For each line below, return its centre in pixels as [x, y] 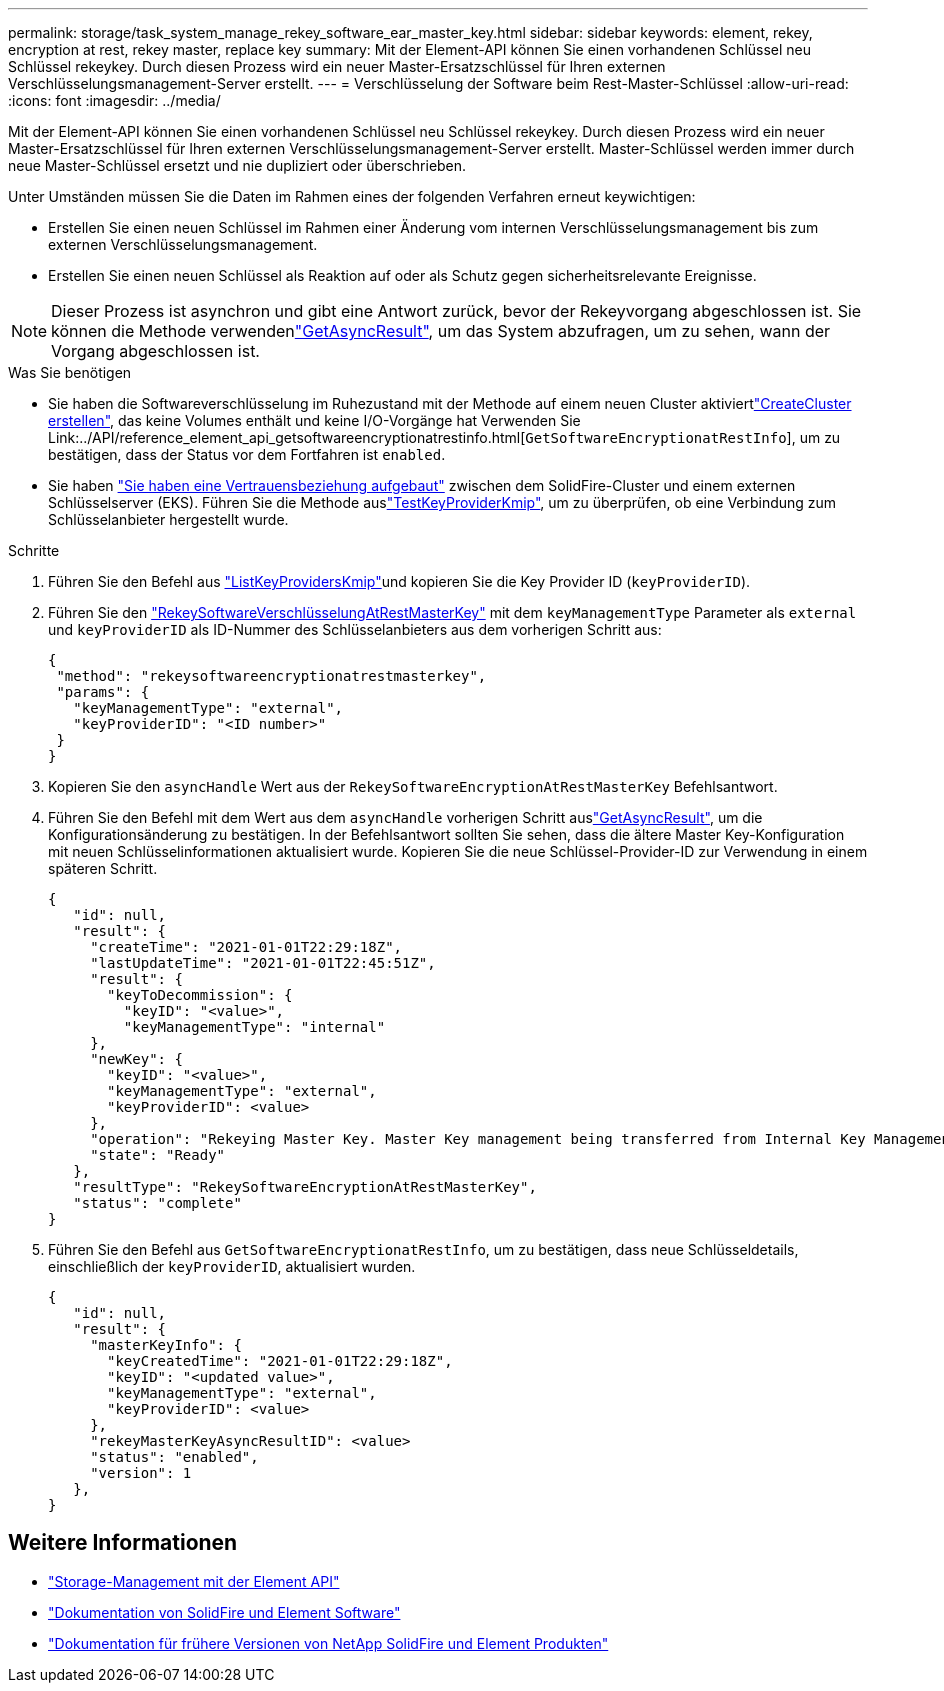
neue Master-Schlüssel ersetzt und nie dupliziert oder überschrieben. [237, 165]
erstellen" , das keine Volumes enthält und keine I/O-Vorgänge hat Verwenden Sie [314, 420]
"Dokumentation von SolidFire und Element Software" [224, 1612]
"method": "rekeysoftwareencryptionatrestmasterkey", [271, 676]
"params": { [103, 692]
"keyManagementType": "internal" [254, 1027]
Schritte [34, 550]
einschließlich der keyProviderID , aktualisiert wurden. [232, 1266]
